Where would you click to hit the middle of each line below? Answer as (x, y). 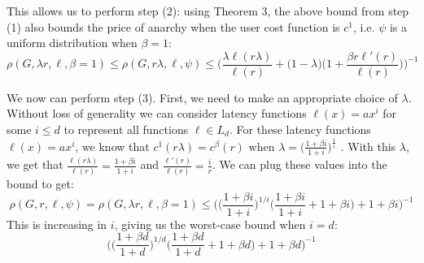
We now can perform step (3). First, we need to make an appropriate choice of (202, 97)
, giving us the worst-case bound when (210, 224)
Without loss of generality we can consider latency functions (157, 113)
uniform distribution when (72, 43)
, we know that (112, 146)
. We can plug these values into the (299, 164)
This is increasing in (57, 224)
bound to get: (40, 183)
